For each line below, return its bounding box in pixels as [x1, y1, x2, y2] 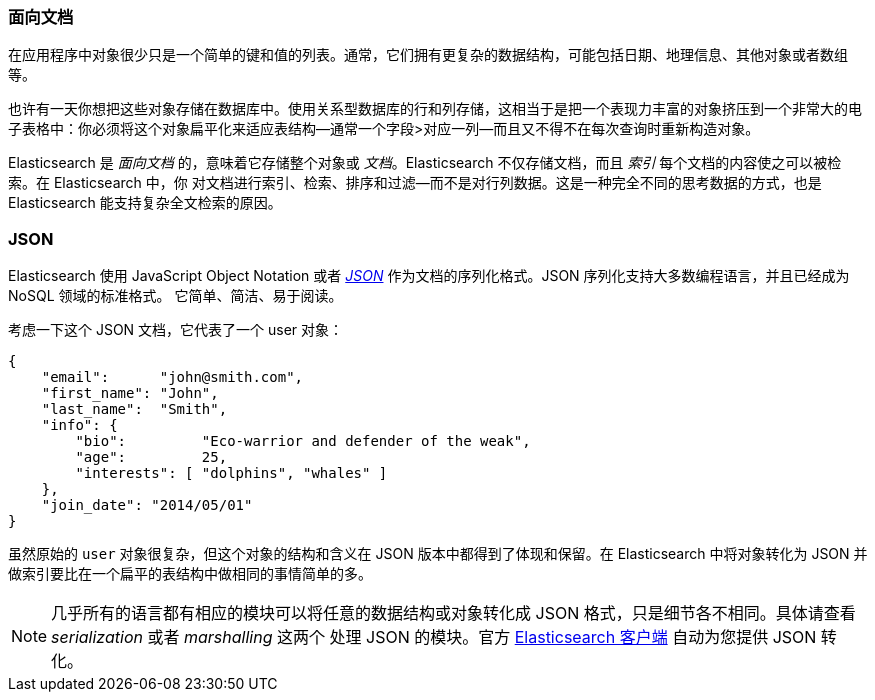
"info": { [41, 417, 118, 434]
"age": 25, [75, 449, 228, 466]
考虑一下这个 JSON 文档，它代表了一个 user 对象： [8, 321, 344, 339]
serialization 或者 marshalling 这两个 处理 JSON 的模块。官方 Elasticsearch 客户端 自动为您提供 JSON [51, 627, 817, 648]
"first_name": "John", [41, 385, 219, 402]
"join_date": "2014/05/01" [41, 497, 253, 514]
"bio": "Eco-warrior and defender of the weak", [75, 433, 531, 450]
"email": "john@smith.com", [41, 369, 304, 386]
